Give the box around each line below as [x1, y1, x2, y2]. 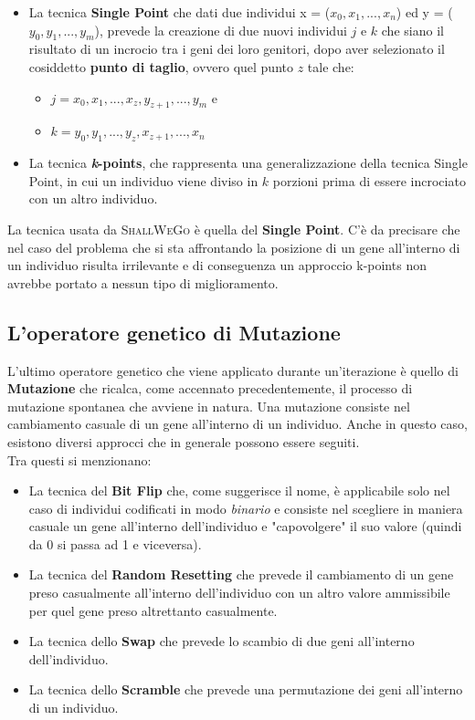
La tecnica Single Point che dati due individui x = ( [28, 3, 331, 21]
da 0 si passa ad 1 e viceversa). [28, 534, 202, 553]
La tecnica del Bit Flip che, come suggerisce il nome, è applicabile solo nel [28, 481, 450, 500]
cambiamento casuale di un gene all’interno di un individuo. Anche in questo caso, [7, 414, 468, 433]
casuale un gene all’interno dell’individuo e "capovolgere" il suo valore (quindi [28, 517, 462, 536]
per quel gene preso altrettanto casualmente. [28, 600, 278, 620]
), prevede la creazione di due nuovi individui [94, 20, 347, 39]
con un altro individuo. [28, 189, 158, 208]
